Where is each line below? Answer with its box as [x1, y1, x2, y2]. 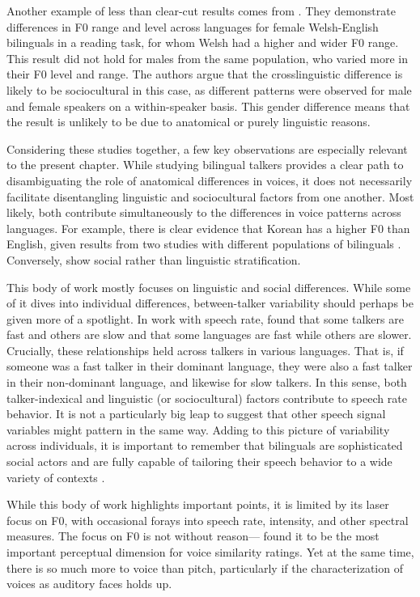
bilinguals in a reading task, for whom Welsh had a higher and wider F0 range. [6, 34, 399, 51]
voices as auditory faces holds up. [6, 575, 172, 592]
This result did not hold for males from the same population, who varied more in [6, 49, 408, 66]
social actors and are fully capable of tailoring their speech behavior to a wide [6, 453, 392, 470]
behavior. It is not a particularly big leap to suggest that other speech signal [6, 405, 386, 422]
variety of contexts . [6, 468, 105, 485]
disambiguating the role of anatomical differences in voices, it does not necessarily [6, 171, 413, 188]
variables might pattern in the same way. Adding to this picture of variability [6, 421, 390, 438]
